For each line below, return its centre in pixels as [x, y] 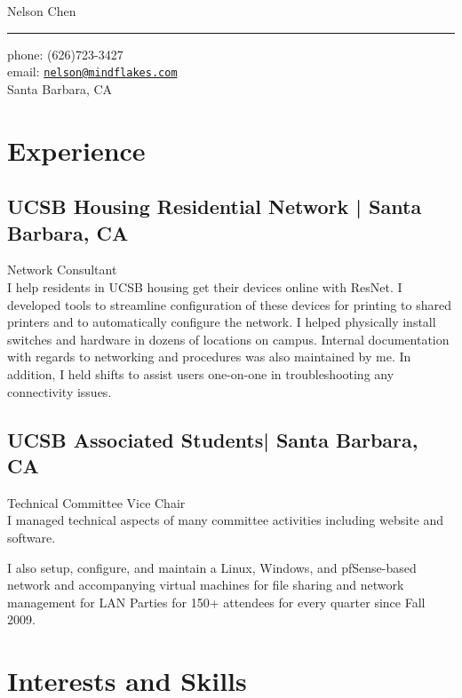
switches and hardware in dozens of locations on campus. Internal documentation [228, 339]
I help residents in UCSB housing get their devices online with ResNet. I [205, 287]
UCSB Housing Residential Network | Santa [215, 206]
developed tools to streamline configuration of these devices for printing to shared [229, 304]
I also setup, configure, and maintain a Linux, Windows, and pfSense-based [212, 567]
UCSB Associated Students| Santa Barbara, [213, 439]
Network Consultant [62, 270]
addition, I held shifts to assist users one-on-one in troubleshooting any [201, 373]
